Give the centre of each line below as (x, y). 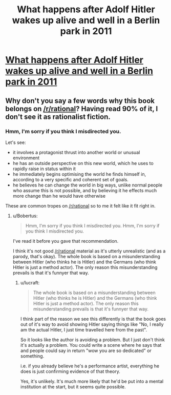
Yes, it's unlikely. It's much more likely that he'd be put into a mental (92, 381)
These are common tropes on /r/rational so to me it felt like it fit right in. (80, 205)
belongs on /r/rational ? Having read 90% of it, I (82, 109)
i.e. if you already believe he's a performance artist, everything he (90, 366)
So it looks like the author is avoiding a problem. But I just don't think (92, 340)
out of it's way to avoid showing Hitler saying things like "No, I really (92, 324)
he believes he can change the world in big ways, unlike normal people (88, 185)
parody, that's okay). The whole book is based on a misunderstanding (86, 256)
